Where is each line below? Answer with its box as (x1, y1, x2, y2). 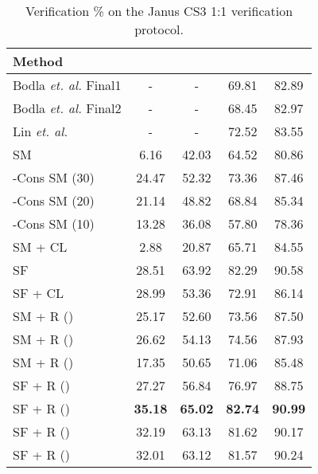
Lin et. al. (13, 122, 68, 140)
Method (13, 52, 64, 70)
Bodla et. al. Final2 (13, 99, 122, 117)
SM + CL (13, 237, 68, 256)
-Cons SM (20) (13, 191, 95, 210)
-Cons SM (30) (13, 168, 95, 186)
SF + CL (13, 284, 64, 302)
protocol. (134, 20, 184, 38)
